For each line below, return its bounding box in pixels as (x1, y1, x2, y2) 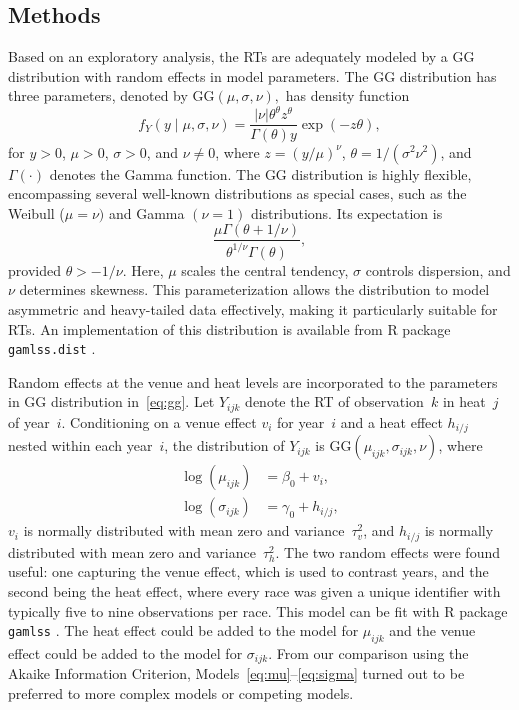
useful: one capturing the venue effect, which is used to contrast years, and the (8, 561, 489, 582)
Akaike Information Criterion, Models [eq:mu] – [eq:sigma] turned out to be (8, 663, 465, 684)
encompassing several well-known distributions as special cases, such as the (8, 183, 467, 204)
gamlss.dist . (8, 338, 96, 359)
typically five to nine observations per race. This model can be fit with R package (8, 600, 508, 621)
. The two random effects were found (275, 541, 501, 562)
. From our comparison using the (268, 642, 469, 663)
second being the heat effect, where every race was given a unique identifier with (8, 580, 501, 601)
